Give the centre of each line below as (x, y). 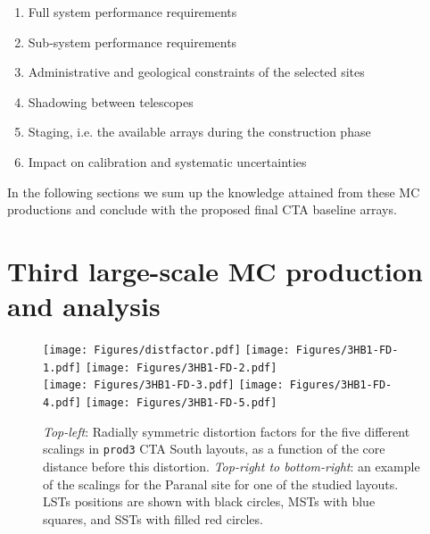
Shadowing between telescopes (111, 101)
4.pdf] (62, 403)
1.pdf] (62, 367)
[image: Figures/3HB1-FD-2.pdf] (181, 367)
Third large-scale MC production (215, 270)
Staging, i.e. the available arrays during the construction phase (199, 132)
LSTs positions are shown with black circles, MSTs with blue (209, 501)
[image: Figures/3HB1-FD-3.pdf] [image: (163, 385)
